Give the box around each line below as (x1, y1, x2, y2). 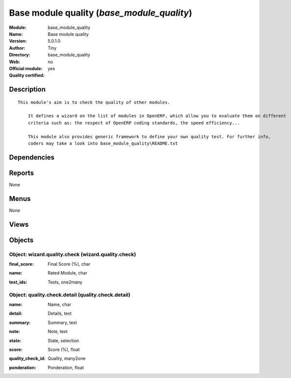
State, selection (48, 337, 79, 343)
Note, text (48, 328, 68, 334)
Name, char (48, 302, 72, 307)
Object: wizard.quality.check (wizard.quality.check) (9, 251, 136, 257)
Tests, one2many (48, 279, 83, 285)
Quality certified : (9, 73, 45, 78)
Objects (9, 236, 34, 244)
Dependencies (9, 153, 55, 161)
